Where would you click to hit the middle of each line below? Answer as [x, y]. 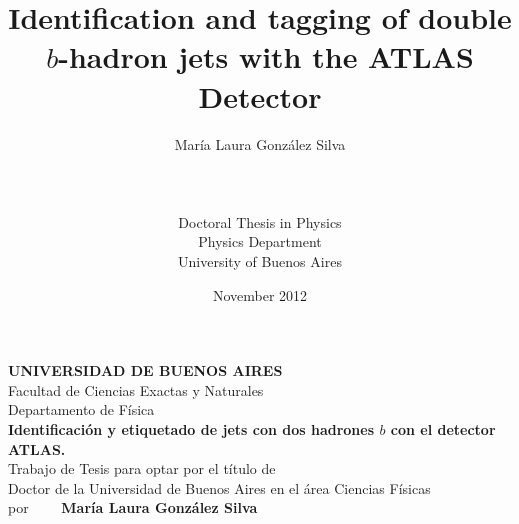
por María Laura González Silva [133, 507]
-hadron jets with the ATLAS [266, 56]
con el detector [443, 429]
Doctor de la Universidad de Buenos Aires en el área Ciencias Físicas [219, 487]
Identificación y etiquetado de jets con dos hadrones [191, 429]
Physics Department [260, 241]
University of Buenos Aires [260, 261]
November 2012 [260, 294]
